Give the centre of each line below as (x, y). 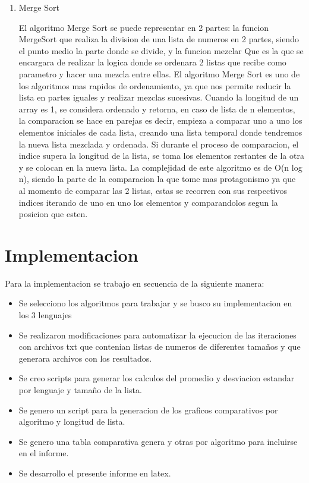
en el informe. (44, 453)
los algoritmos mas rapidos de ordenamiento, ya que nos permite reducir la (155, 85)
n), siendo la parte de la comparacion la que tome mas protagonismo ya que (157, 179)
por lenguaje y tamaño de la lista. (80, 389)
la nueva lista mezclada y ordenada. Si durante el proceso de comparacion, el (159, 144)
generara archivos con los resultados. (85, 358)
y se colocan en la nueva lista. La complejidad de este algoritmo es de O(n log (160, 167)
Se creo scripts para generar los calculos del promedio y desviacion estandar (157, 378)
